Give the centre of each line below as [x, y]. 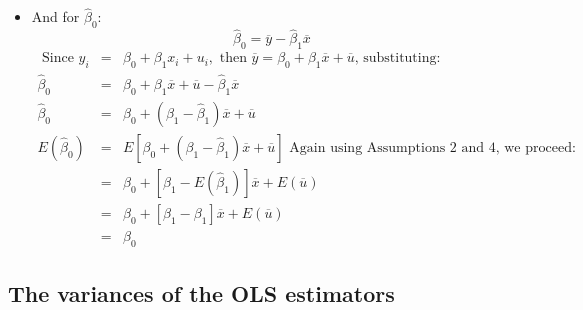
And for [55, 16]
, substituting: [397, 58]
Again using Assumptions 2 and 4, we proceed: [432, 147]
